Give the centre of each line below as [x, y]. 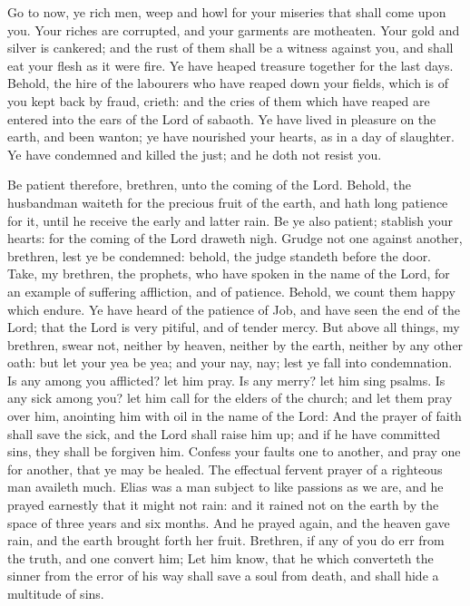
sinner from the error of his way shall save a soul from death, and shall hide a [223, 576]
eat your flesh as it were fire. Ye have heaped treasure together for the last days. [230, 65]
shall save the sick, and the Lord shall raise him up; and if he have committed [224, 433]
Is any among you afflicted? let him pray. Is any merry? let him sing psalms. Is [226, 380]
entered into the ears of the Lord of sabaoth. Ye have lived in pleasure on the [222, 118]
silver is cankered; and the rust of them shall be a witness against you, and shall [230, 48]
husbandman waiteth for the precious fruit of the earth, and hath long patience [228, 202]
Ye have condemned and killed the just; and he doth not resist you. [195, 154]
